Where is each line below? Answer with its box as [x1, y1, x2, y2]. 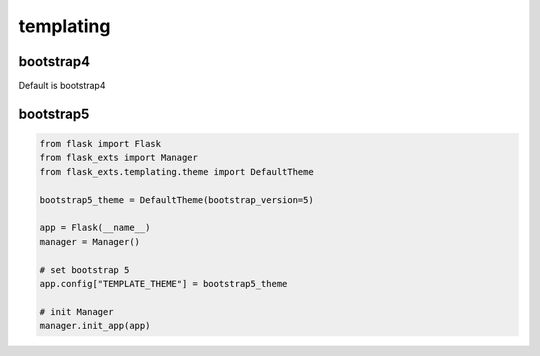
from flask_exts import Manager [39, 152, 199, 164]
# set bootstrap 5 [39, 264, 130, 275]
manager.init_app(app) [39, 320, 151, 332]
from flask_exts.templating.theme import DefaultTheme [39, 166, 314, 177]
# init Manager [39, 306, 114, 317]
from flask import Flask [39, 138, 162, 150]
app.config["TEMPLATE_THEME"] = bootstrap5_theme [39, 278, 288, 289]
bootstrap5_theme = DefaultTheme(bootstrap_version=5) [39, 194, 314, 205]
